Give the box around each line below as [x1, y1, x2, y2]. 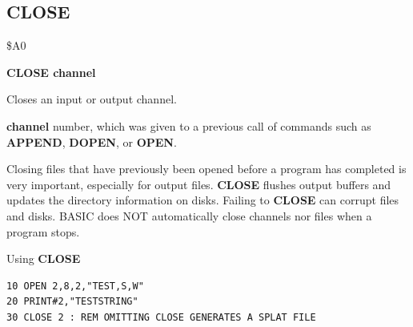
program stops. [6, 223, 80, 240]
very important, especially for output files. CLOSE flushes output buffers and [6, 176, 391, 192]
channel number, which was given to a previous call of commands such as [6, 117, 371, 134]
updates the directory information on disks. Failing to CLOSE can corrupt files [6, 192, 399, 208]
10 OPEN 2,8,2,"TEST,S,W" [6, 280, 144, 292]
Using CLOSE [6, 250, 81, 267]
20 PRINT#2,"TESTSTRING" [6, 296, 138, 308]
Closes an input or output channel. [6, 91, 177, 107]
